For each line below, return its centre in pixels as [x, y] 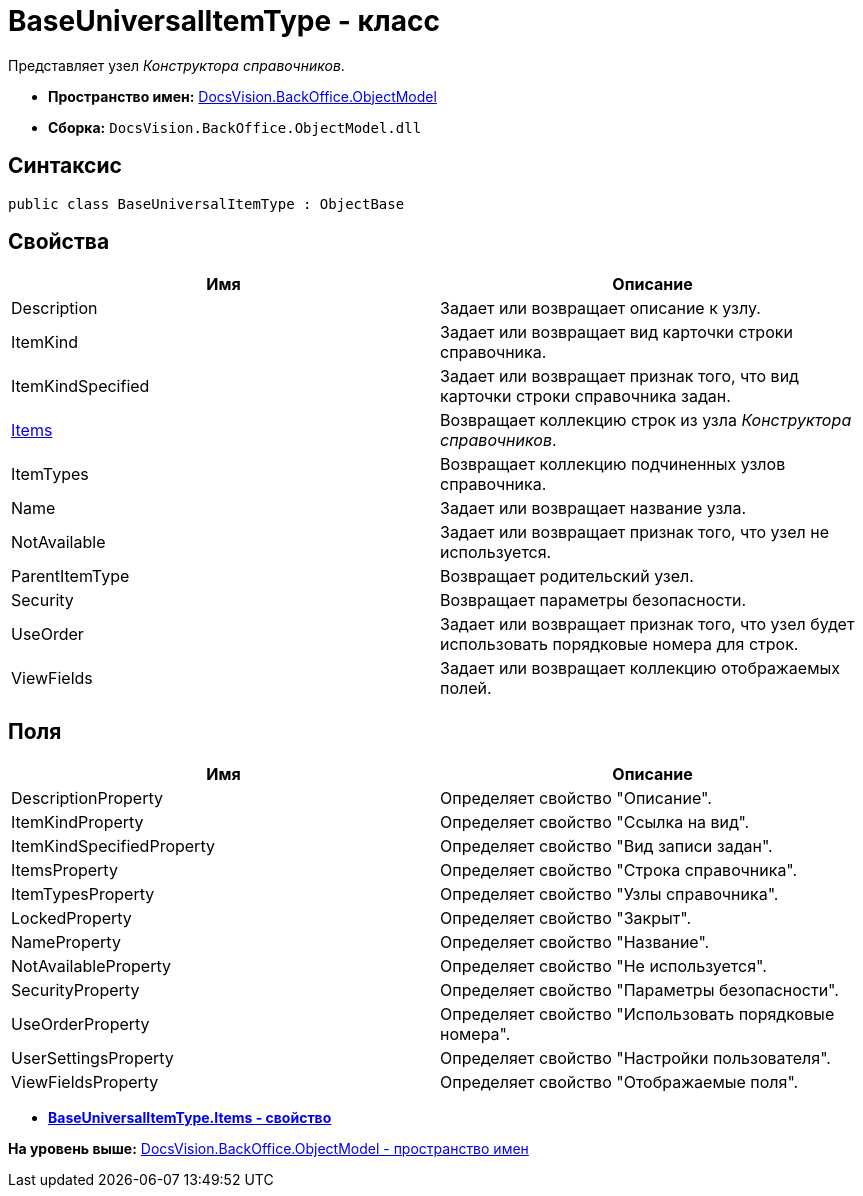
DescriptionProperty [87, 798]
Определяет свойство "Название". [575, 942]
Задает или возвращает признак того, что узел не [634, 532]
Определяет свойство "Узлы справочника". [609, 894]
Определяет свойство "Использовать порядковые [637, 1014]
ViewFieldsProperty [85, 1082]
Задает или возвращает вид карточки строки [616, 332]
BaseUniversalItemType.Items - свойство [190, 1118]
